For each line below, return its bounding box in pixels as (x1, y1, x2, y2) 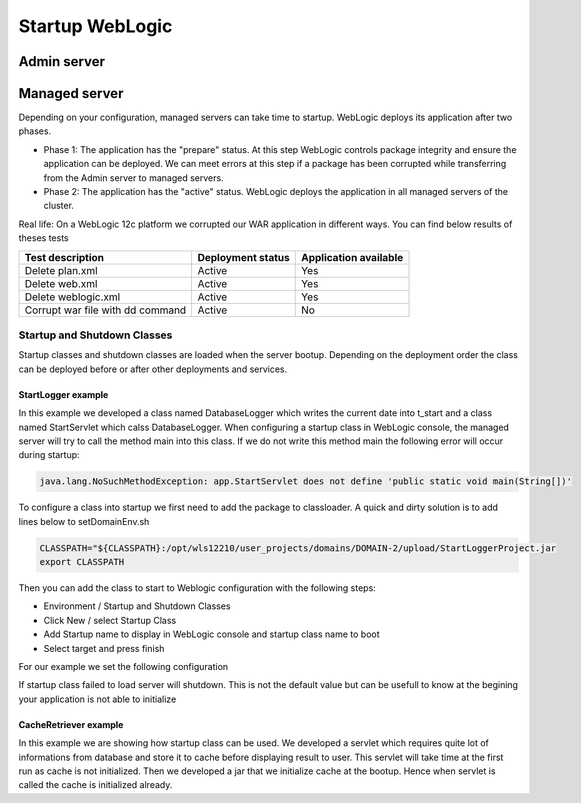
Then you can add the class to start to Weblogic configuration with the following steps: (18, 582, 377, 594)
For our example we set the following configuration (18, 660, 229, 672)
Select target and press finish (43, 642, 165, 654)
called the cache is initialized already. (18, 779, 173, 791)
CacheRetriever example (18, 718, 124, 730)
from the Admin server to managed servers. (43, 171, 224, 184)
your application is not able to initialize (18, 693, 177, 705)
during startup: (18, 449, 80, 461)
